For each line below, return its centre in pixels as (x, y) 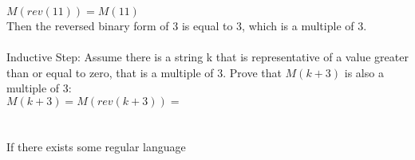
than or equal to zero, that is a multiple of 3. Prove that (144, 72)
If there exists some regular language (96, 147)
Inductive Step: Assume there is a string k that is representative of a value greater (207, 57)
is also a (364, 72)
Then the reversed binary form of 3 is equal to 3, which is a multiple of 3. (187, 25)
